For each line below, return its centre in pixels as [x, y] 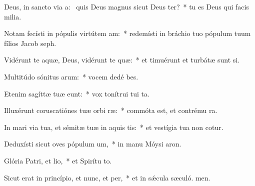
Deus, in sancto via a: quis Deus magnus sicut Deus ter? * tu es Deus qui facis [126, 6]
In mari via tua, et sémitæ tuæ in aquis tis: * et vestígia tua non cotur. [114, 127]
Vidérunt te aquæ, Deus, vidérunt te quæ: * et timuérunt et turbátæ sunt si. [122, 60]
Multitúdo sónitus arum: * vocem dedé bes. [71, 76]
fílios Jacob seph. [30, 43]
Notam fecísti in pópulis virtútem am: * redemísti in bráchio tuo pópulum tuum [127, 33]
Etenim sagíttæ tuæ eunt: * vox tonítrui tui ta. [77, 93]
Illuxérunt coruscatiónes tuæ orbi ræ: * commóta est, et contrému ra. [111, 110]
